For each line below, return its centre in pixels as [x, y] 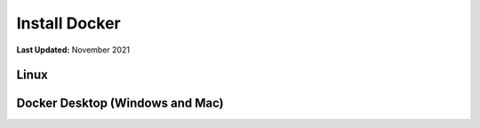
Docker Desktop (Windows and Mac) [120, 104]
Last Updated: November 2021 [73, 50]
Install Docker [68, 23]
